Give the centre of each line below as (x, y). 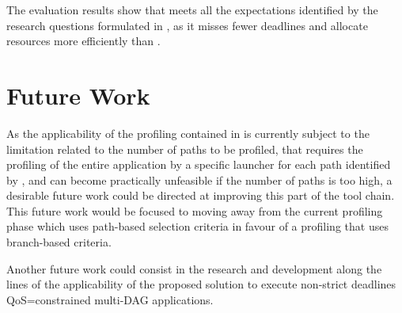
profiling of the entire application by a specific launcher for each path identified (199, 164)
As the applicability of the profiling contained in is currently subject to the (188, 133)
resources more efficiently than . (83, 41)
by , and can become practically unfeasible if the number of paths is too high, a (199, 179)
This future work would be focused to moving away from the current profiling (195, 210)
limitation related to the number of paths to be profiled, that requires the (185, 149)
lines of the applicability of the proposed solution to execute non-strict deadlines (201, 284)
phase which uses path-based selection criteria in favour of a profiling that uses (197, 226)
